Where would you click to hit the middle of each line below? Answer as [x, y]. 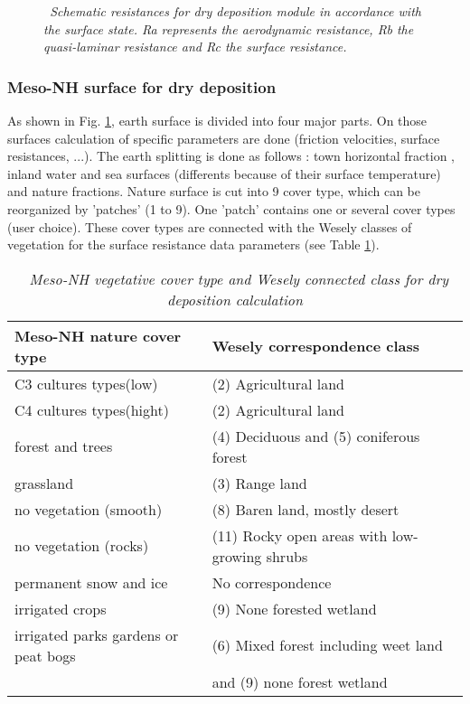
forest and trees [64, 446]
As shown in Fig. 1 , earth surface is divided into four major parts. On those [217, 120]
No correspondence [272, 582]
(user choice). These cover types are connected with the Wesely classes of [210, 226]
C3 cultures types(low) [86, 383]
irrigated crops [61, 608]
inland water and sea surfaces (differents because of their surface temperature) [224, 173]
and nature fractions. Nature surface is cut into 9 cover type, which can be [214, 191]
